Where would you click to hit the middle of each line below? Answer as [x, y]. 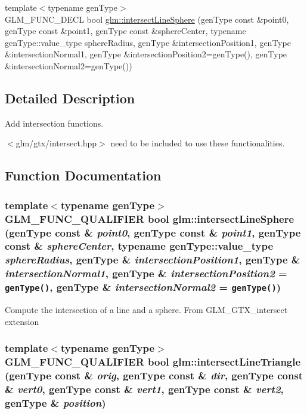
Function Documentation [83, 175]
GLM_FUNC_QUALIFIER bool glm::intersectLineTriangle [153, 362]
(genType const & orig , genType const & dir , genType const [154, 375]
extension [22, 321]
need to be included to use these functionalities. [198, 143]
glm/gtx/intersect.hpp [56, 143]
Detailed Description [70, 98]
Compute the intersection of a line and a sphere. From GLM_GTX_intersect [146, 310]
